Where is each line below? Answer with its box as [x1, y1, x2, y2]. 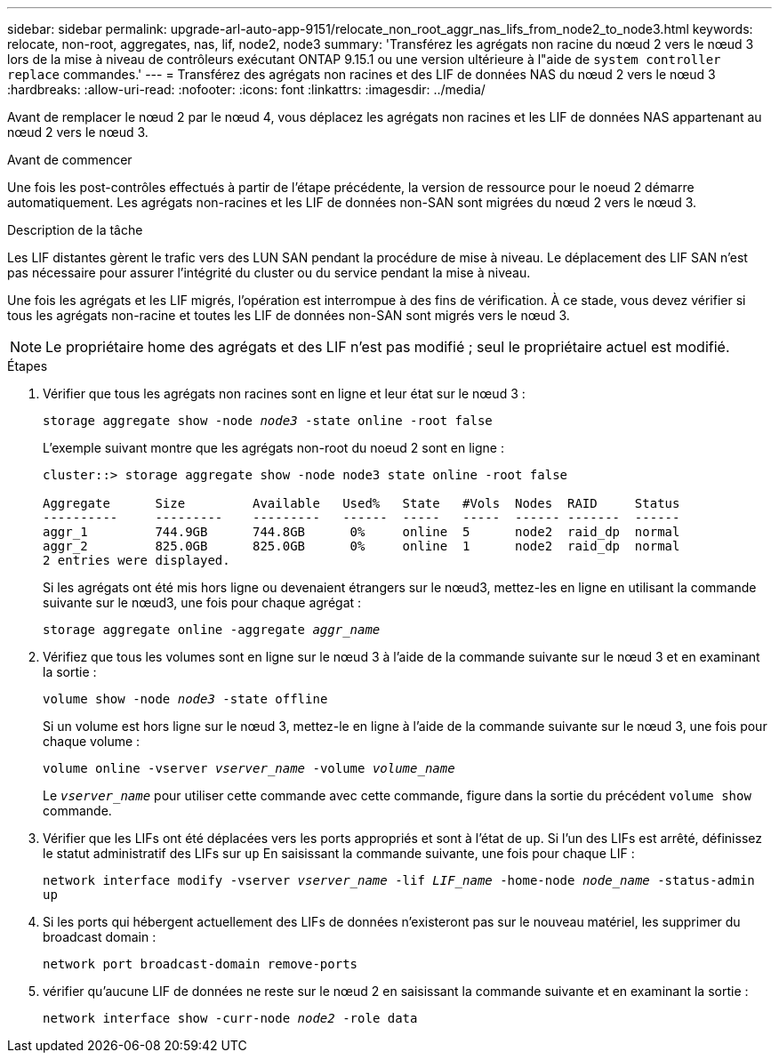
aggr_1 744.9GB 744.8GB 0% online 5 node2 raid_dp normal [43, 525, 680, 539]
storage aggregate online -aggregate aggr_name [43, 622, 381, 637]
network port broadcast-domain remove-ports [43, 957, 358, 971]
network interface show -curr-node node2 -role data [43, 1011, 418, 1025]
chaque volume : [43, 734, 141, 749]
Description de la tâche [7, 222, 143, 237]
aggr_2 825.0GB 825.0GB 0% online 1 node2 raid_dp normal [43, 539, 680, 553]
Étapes [7, 358, 48, 373]
